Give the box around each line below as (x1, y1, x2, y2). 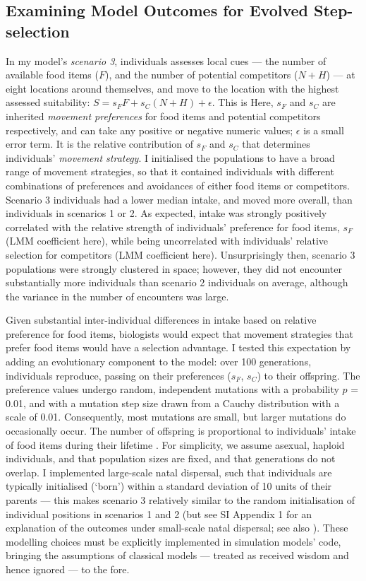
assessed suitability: (6, 95, 90, 110)
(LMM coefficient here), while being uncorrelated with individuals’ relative (6, 233, 329, 248)
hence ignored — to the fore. (6, 561, 130, 576)
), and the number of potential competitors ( (104, 67, 298, 82)
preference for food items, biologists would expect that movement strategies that (6, 326, 353, 341)
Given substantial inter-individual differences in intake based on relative (6, 312, 317, 327)
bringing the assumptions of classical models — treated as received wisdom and (6, 548, 349, 563)
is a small (303, 122, 344, 137)
